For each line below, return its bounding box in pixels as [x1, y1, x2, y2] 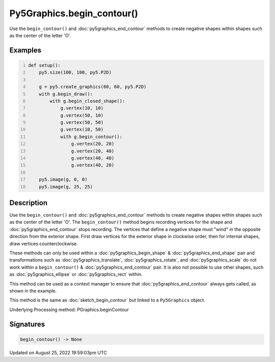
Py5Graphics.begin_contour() [9, 8, 139, 19]
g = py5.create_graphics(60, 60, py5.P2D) [39, 84, 147, 90]
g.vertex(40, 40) [71, 156, 115, 161]
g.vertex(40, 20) [71, 162, 115, 168]
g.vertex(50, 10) [60, 112, 104, 118]
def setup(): [28, 62, 61, 68]
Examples [9, 46, 42, 55]
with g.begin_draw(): [39, 91, 93, 97]
